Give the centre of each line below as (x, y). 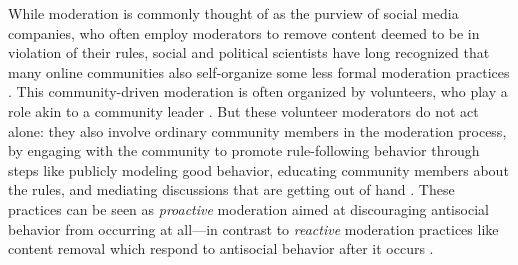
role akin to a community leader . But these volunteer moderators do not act (243, 110)
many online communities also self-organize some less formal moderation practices (259, 71)
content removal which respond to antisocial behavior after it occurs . (221, 248)
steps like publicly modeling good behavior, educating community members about (258, 169)
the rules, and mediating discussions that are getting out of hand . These (231, 189)
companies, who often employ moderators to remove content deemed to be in (244, 32)
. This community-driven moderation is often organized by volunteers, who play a (258, 91)
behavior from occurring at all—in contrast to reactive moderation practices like (253, 228)
